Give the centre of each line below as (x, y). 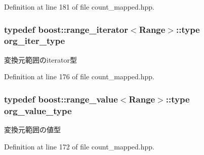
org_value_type (38, 110)
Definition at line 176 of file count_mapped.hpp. (79, 76)
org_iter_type (35, 41)
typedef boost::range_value (61, 99)
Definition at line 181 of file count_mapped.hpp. (79, 7)
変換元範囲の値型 (32, 130)
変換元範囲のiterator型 (40, 59)
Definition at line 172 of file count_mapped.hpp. (79, 146)
